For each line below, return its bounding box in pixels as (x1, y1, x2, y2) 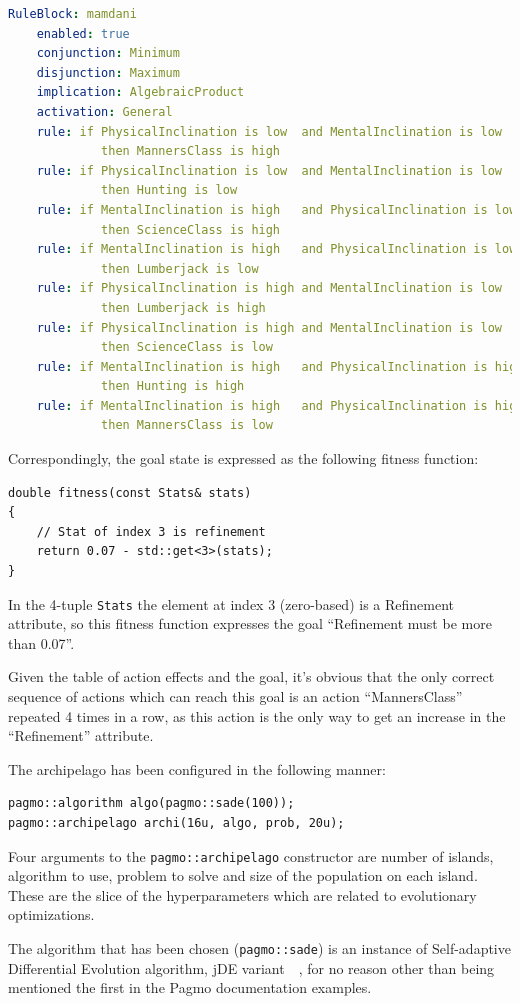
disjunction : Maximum (36, 65, 180, 80)
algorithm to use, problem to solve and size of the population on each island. (8, 865, 478, 886)
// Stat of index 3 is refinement (36, 524, 266, 539)
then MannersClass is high (101, 144, 281, 159)
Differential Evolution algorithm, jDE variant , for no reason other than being (8, 957, 495, 978)
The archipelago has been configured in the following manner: (8, 758, 386, 779)
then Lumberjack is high (101, 300, 266, 315)
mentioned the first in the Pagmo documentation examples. (8, 977, 372, 998)
